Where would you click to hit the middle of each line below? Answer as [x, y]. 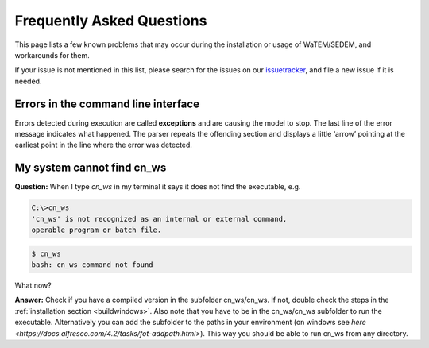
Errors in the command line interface [107, 104]
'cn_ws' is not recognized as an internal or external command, [159, 219]
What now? [33, 285]
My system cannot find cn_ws [91, 168]
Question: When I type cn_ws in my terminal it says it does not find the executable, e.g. [158, 187]
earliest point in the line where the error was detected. [103, 145]
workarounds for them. [52, 55]
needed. [28, 81]
